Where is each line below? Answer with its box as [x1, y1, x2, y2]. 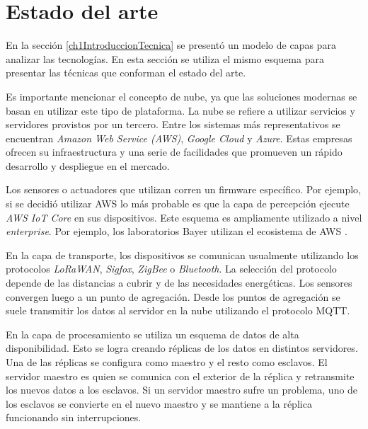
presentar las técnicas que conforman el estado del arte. [6, 65, 246, 80]
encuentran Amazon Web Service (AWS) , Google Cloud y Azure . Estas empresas [6, 130, 352, 145]
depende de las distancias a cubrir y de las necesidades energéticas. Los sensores [6, 275, 352, 290]
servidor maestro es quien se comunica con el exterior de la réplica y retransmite [6, 368, 355, 383]
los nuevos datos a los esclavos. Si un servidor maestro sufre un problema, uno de [6, 382, 358, 397]
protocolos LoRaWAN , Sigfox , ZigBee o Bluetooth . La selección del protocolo [6, 261, 337, 276]
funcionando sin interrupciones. [6, 410, 142, 425]
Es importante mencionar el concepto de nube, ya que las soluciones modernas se [6, 88, 357, 103]
